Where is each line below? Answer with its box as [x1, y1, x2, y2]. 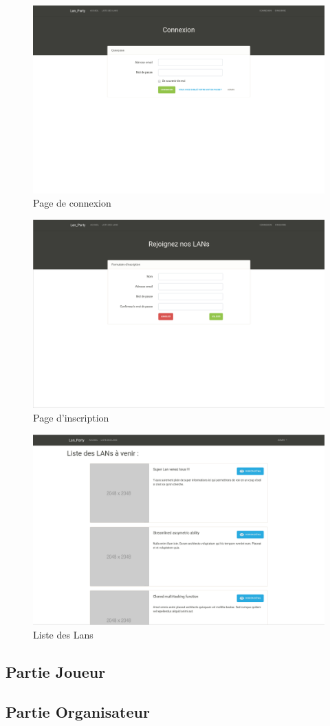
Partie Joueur [5, 661, 106, 682]
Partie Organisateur [5, 701, 150, 723]
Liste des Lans [33, 627, 93, 641]
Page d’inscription [33, 410, 109, 424]
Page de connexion [33, 196, 111, 210]
